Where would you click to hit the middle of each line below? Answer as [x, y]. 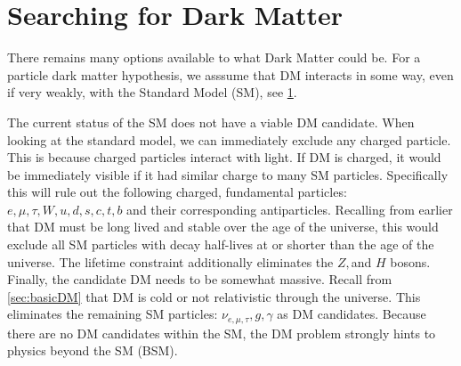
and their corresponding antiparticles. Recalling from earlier [290, 209]
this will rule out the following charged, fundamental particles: [177, 192]
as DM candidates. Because [352, 314]
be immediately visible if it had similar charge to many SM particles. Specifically [228, 174]
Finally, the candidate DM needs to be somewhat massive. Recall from [200, 279]
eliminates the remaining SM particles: [113, 314]
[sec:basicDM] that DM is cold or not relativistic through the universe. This [214, 296]
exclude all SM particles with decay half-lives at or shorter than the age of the [221, 244]
